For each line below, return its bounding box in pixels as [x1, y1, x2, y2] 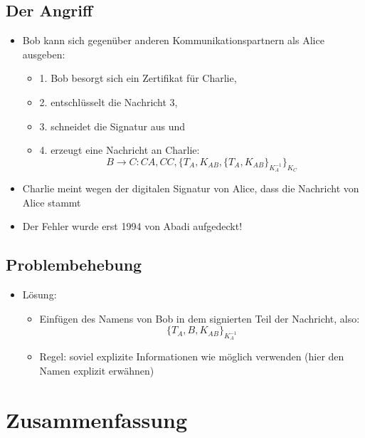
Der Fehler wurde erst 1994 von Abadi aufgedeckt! [22, 219, 243, 234]
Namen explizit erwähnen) [39, 363, 154, 377]
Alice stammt [22, 194, 81, 209]
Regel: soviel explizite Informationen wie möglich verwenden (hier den [39, 349, 344, 364]
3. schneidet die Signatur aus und [39, 118, 185, 133]
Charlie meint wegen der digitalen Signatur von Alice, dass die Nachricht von [22, 180, 359, 195]
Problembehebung [6, 254, 142, 276]
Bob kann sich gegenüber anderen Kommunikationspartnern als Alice [22, 33, 324, 48]
